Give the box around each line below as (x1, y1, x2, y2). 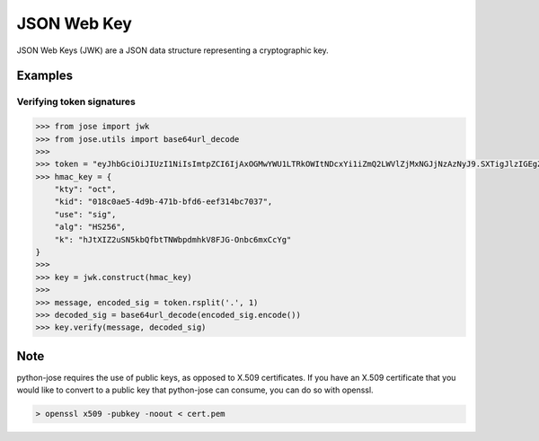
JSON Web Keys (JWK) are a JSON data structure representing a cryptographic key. (16, 45, 330, 56)
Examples (16, 68, 74, 84)
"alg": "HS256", (54, 222, 126, 233)
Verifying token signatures (16, 95, 137, 108)
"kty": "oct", (54, 184, 117, 195)
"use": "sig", (54, 209, 117, 219)
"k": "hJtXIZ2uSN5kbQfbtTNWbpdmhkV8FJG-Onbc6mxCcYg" (54, 234, 292, 244)
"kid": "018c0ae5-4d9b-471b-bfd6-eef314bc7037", (54, 197, 273, 207)
